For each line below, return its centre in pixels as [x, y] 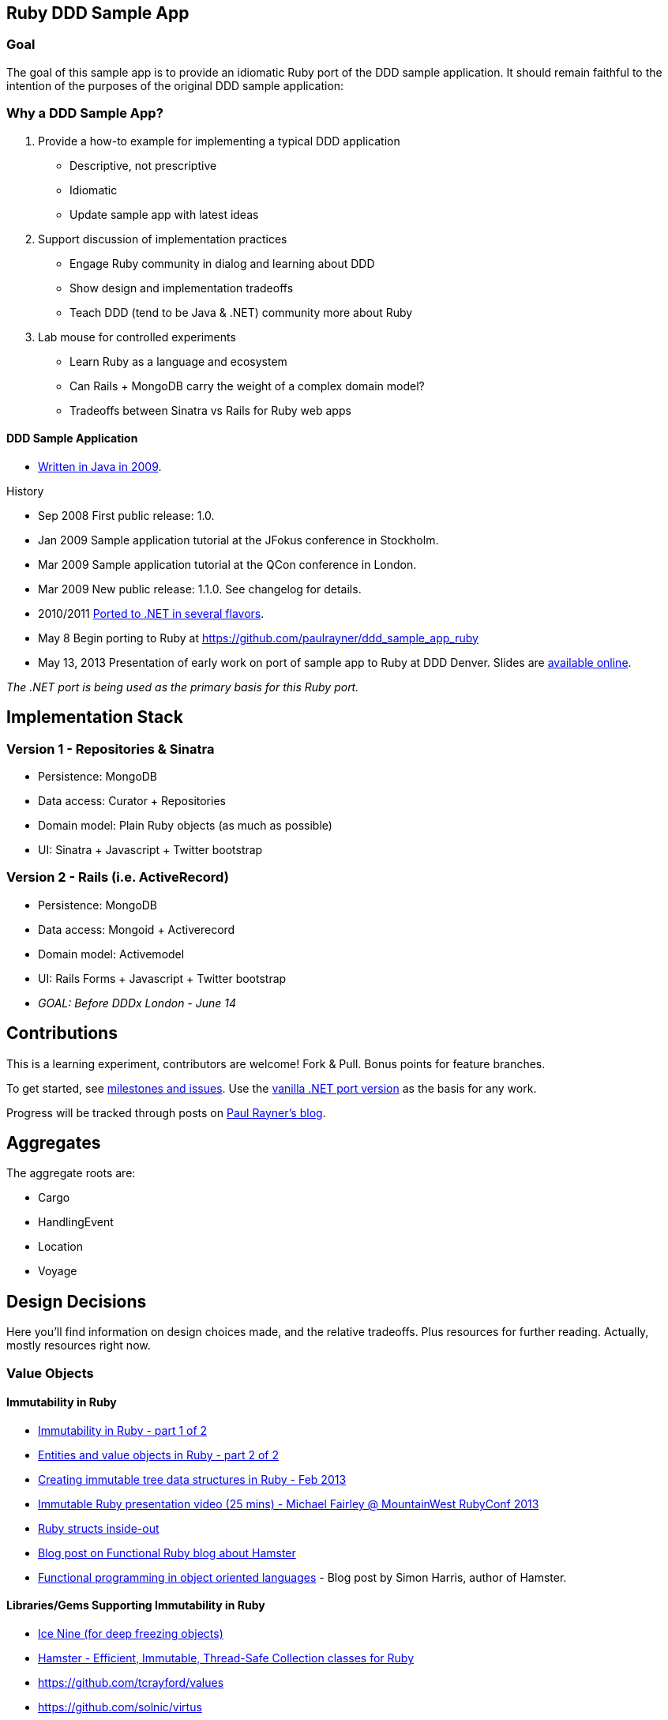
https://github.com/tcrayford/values [131, 1683]
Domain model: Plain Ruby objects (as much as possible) [185, 825]
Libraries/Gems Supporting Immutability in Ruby [136, 1605]
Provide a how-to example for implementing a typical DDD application [219, 141]
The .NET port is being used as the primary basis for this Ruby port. [183, 687]
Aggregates [54, 1143]
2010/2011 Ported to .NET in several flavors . [151, 613]
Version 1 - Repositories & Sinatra [111, 749]
